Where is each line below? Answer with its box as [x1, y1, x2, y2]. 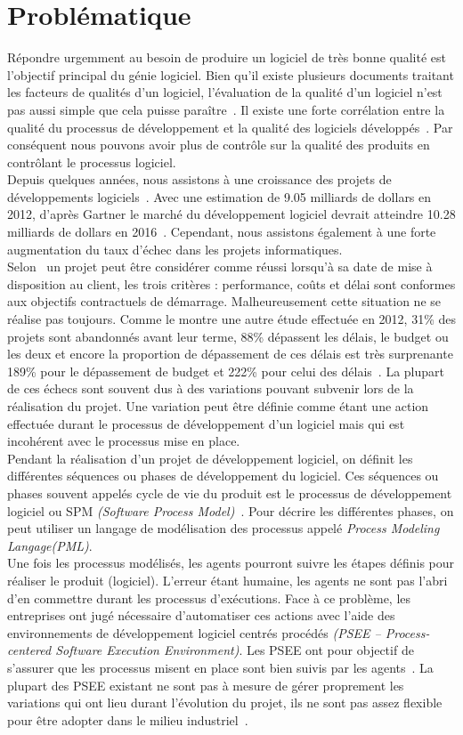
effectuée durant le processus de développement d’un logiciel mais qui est [7, 414, 405, 432]
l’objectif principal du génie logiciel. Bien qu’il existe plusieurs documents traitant [7, 65, 454, 84]
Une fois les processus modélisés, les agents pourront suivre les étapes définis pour [7, 553, 455, 572]
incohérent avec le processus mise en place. [7, 432, 240, 450]
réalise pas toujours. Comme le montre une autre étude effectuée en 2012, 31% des [7, 310, 456, 328]
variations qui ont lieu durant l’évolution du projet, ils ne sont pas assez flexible [7, 693, 443, 712]
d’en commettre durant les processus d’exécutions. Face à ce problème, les [7, 588, 411, 607]
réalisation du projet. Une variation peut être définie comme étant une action [7, 397, 429, 415]
